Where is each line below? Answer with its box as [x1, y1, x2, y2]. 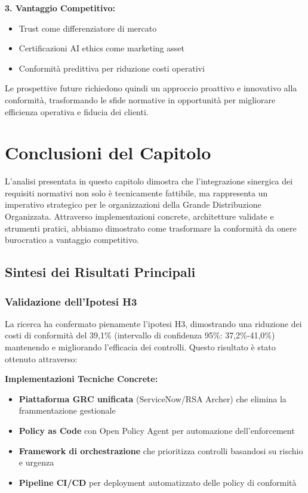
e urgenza [19, 456, 54, 469]
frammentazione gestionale [19, 404, 116, 417]
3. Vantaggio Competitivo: [5, 2, 115, 14]
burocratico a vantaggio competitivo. [5, 233, 139, 246]
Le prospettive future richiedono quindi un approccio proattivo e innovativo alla [5, 82, 297, 94]
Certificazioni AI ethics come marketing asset [19, 42, 184, 54]
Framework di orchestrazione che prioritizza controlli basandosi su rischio [19, 444, 303, 457]
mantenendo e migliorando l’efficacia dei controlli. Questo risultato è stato [5, 341, 276, 353]
